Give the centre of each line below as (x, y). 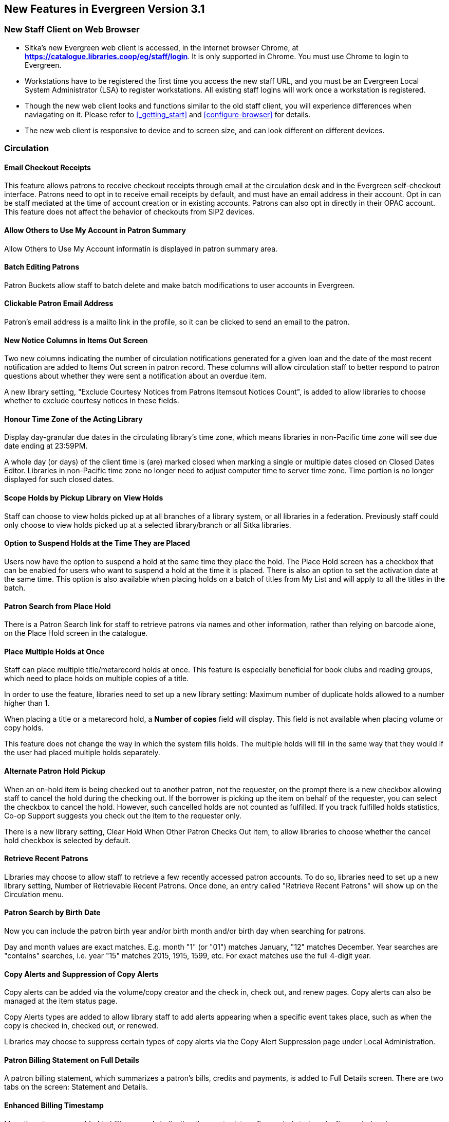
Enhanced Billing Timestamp (54, 1106)
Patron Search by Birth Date (52, 913)
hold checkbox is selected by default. (68, 840)
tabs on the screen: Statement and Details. (76, 1087)
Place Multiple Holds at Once (54, 651)
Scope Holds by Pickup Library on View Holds (84, 498)
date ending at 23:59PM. (46, 446)
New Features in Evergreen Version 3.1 (105, 9)
